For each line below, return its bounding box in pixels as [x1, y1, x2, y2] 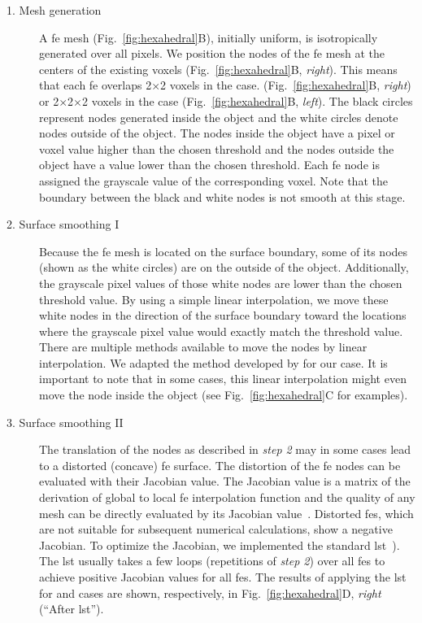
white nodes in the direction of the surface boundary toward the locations [39, 307, 407, 324]
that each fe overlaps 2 [39, 76, 152, 94]
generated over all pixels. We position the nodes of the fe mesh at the [39, 45, 385, 62]
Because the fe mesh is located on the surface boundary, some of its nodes [39, 242, 408, 259]
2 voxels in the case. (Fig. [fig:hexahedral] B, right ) [160, 76, 411, 94]
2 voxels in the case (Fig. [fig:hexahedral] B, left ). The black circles [81, 92, 413, 109]
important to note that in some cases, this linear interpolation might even [39, 370, 407, 387]
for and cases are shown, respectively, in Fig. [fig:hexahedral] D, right [39, 584, 381, 601]
